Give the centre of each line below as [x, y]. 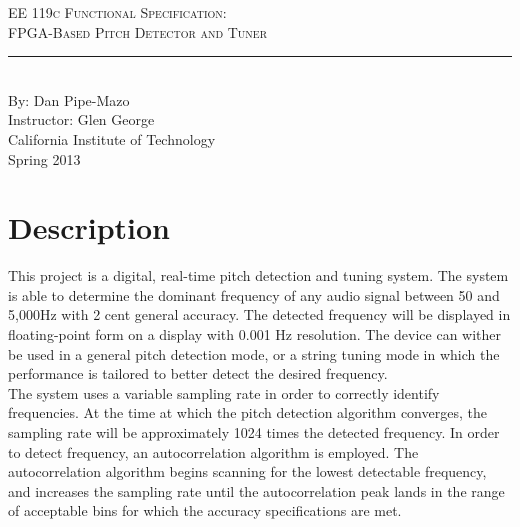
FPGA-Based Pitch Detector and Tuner [138, 31]
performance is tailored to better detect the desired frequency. [198, 373]
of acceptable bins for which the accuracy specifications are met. [205, 510]
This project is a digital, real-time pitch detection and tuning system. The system [258, 275]
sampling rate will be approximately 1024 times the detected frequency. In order [254, 432]
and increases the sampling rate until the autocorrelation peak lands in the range [256, 490]
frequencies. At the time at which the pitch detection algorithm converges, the [247, 412]
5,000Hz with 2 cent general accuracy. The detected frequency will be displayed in [259, 314]
